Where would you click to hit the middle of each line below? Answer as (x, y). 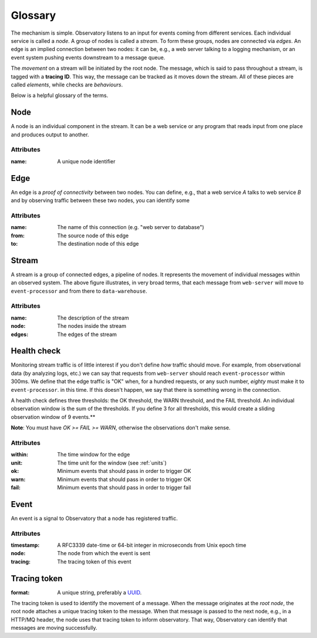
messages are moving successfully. (54, 628)
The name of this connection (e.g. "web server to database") (131, 227)
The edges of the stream (87, 334)
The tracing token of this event (94, 562)
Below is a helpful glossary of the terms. (60, 95)
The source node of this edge (93, 236)
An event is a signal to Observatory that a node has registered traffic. (95, 518)
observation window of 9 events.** (53, 417)
